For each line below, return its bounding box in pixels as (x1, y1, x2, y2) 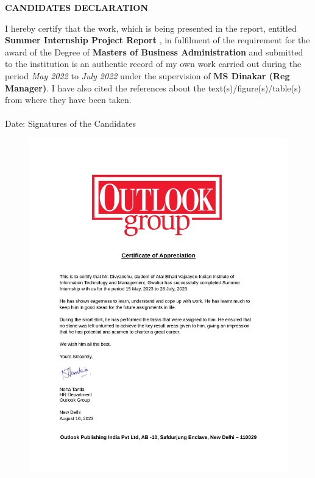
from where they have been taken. (5, 93, 132, 106)
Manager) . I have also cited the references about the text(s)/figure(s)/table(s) (5, 81, 301, 94)
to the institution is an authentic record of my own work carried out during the (5, 57, 302, 70)
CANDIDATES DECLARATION (5, 1, 148, 13)
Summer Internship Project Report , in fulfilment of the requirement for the (5, 34, 310, 46)
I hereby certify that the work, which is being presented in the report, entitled (5, 21, 297, 34)
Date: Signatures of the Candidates (5, 117, 136, 130)
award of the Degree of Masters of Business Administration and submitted (5, 45, 303, 58)
